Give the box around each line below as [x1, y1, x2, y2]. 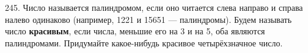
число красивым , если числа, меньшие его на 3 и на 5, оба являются [5, 25, 265, 37]
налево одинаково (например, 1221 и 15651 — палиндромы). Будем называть [5, 13, 292, 25]
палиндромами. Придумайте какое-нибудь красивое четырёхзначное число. [5, 36, 283, 49]
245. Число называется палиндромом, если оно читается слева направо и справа [5, 1, 303, 13]
